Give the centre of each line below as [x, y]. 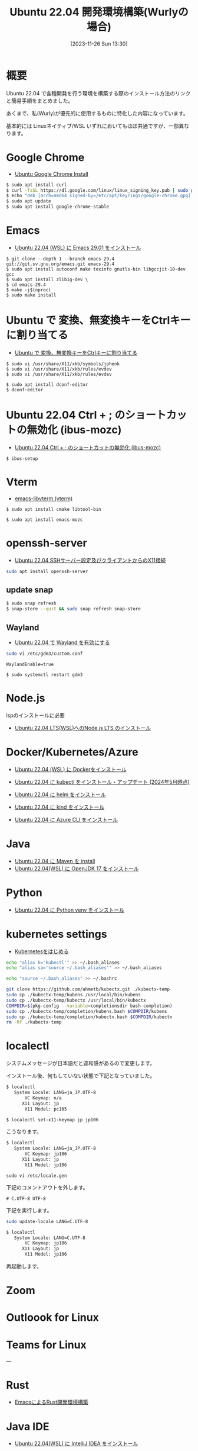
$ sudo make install [32, 295]
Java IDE [28, 1426]
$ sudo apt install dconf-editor [47, 385]
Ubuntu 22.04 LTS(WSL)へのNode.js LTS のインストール [83, 728]
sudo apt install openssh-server [47, 571]
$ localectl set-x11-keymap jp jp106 [52, 1119]
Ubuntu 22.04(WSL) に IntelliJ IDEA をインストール [76, 1444]
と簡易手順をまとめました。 [40, 101]
